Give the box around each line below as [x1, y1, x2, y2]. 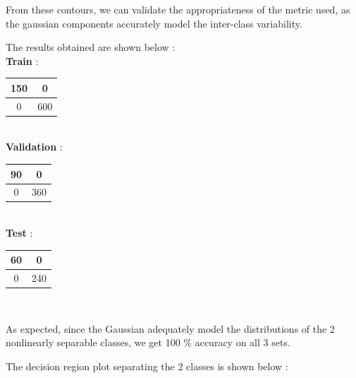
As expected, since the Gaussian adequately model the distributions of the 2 [6, 321, 335, 336]
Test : [6, 225, 33, 240]
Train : [6, 53, 39, 68]
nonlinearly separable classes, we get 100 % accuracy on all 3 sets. [6, 335, 290, 350]
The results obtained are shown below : [6, 40, 176, 54]
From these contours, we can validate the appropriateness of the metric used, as [6, 2, 350, 16]
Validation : [6, 139, 63, 154]
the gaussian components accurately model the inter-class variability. [6, 16, 302, 30]
